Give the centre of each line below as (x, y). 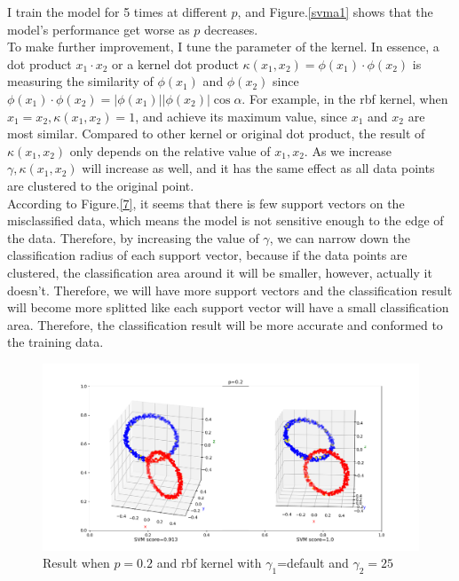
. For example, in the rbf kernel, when (345, 98)
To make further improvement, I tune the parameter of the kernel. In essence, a (223, 47)
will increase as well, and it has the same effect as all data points (258, 168)
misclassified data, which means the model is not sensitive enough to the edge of (226, 220)
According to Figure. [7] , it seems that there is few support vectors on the (206, 203)
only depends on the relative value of (170, 150)
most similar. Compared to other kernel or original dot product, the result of (216, 133)
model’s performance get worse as (99, 29)
